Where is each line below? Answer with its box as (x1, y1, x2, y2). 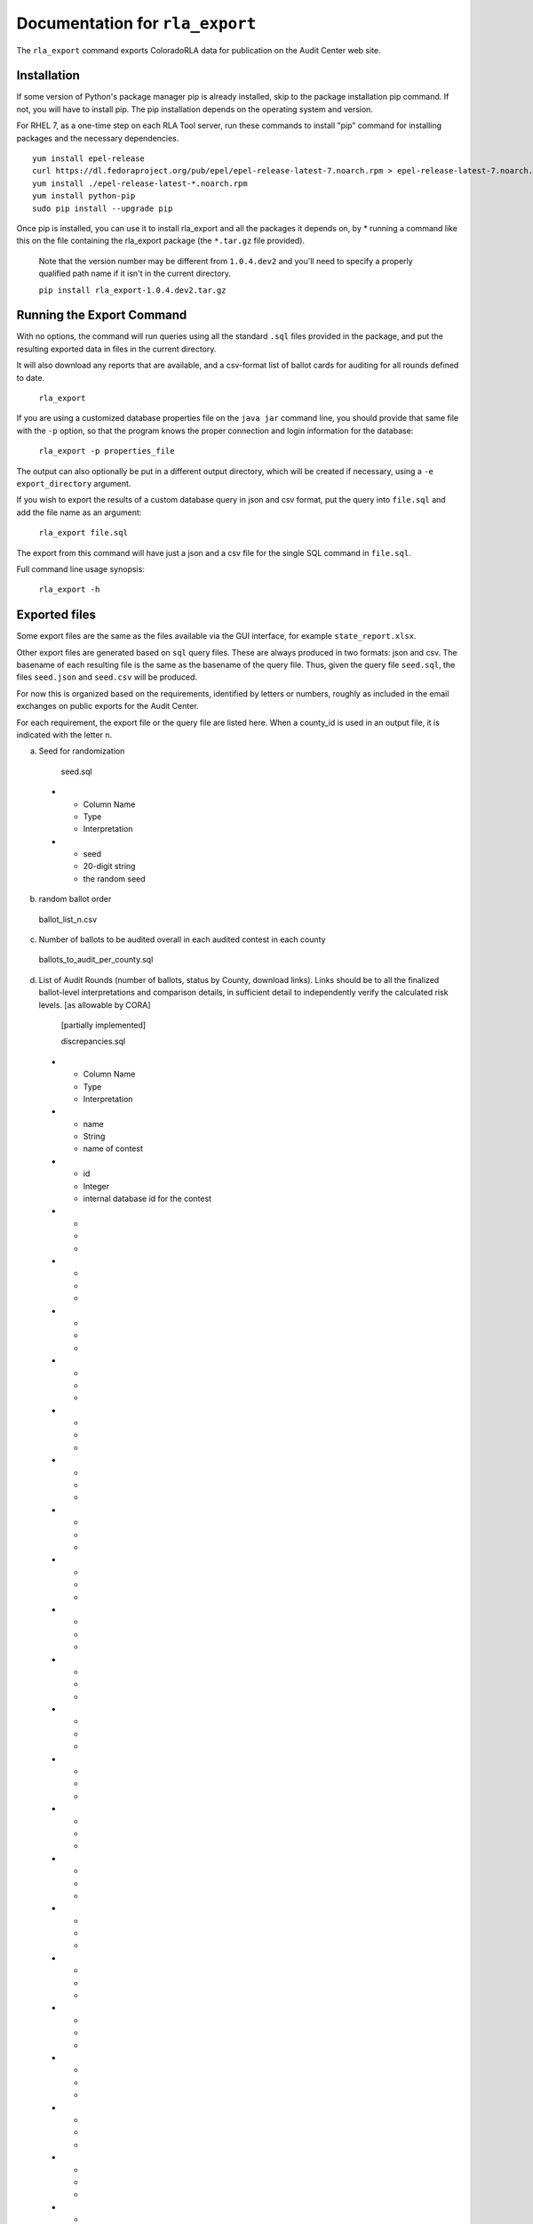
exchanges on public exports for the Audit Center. (16, 701, 199, 712)
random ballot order (38, 894, 112, 905)
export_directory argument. (16, 478, 131, 488)
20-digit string (83, 861, 136, 872)
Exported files (16, 608, 97, 623)
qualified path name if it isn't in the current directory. (38, 268, 231, 279)
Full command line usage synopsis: (16, 563, 146, 574)
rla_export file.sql (38, 528, 129, 538)
